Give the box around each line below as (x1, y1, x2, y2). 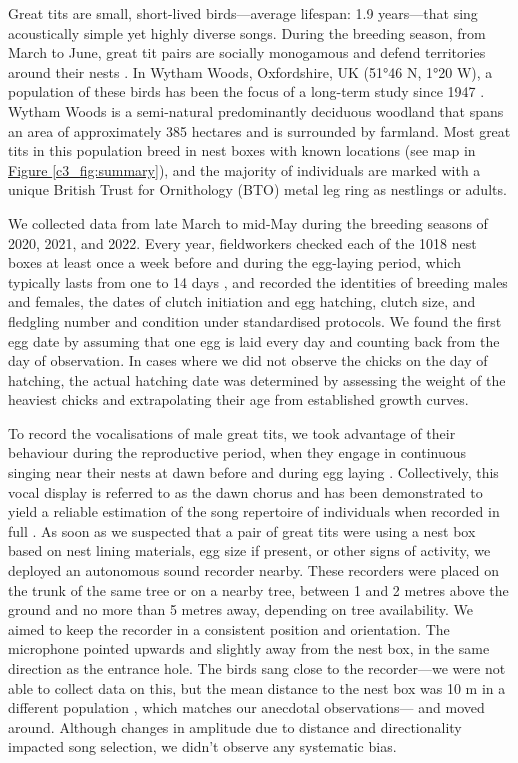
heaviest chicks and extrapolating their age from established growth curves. (8, 389, 469, 410)
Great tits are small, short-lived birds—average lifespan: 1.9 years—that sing (8, 3, 478, 23)
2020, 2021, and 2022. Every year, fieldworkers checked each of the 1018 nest (8, 232, 477, 253)
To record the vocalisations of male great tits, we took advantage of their (8, 422, 456, 443)
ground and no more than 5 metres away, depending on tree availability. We (8, 599, 473, 620)
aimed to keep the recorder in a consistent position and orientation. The (8, 618, 450, 639)
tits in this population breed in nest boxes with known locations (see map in (8, 140, 476, 161)
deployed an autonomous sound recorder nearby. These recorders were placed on (8, 560, 499, 581)
